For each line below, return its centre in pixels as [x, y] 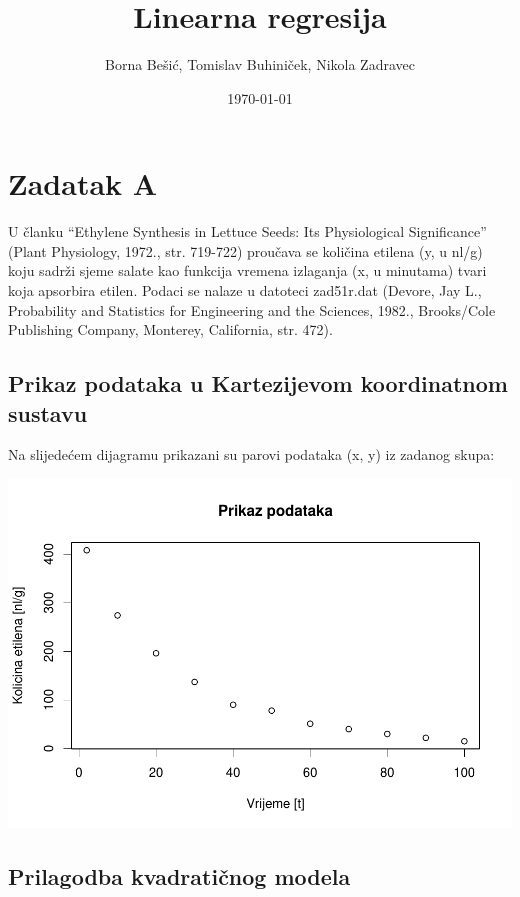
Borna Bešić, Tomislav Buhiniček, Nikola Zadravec [260, 64]
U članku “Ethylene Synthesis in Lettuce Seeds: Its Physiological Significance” [247, 231]
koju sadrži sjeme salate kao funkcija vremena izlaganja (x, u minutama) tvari [247, 270]
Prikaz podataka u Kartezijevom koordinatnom [258, 383]
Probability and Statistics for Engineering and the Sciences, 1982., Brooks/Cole [252, 309]
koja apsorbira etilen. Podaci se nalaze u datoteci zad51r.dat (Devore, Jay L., [245, 290]
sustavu [48, 412]
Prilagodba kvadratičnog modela [179, 875]
